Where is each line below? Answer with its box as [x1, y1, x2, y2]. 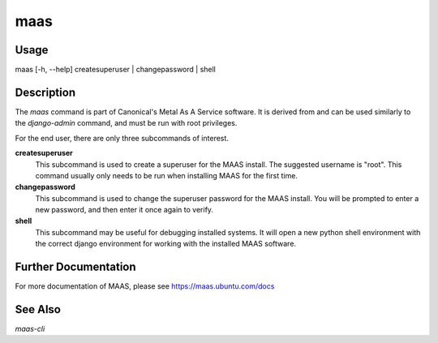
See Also [15, 302, 61, 316]
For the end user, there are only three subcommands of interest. [15, 133, 229, 143]
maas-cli [15, 324, 45, 334]
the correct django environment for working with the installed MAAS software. [35, 239, 296, 249]
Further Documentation [15, 260, 137, 274]
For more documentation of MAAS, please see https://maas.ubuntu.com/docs [15, 281, 275, 291]
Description [15, 85, 76, 99]
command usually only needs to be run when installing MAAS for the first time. [35, 170, 298, 180]
